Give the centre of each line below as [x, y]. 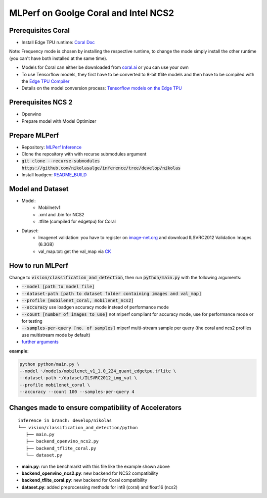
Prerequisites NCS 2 [41, 102]
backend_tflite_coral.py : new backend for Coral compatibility [85, 480]
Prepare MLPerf [34, 135]
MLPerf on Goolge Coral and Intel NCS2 [91, 13]
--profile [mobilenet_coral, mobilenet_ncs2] [78, 300]
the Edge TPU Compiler [45, 81]
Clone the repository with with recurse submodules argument [84, 154]
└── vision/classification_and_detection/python [78, 427]
